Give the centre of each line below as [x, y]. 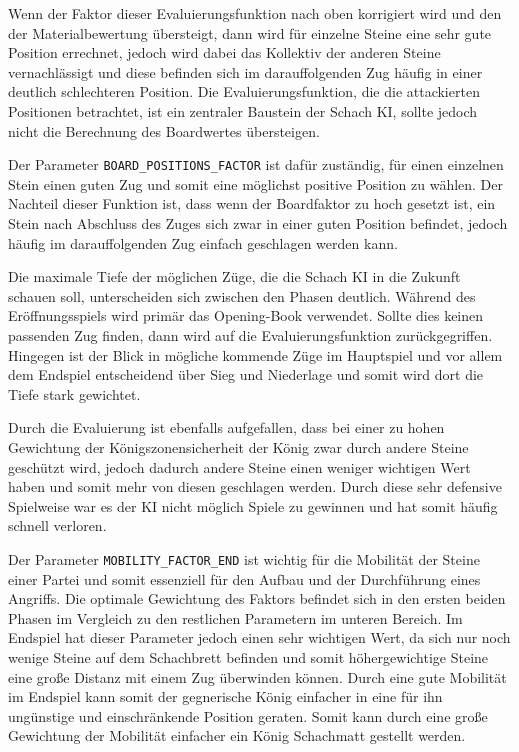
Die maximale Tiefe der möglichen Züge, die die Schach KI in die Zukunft [234, 276]
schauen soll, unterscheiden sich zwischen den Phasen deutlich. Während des [242, 295]
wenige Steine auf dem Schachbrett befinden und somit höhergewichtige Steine [248, 656]
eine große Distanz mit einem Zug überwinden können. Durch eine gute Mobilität [257, 676]
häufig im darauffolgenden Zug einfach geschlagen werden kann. [203, 242]
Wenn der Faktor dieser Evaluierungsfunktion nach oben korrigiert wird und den [255, 13]
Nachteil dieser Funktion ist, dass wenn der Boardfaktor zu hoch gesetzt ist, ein [252, 203]
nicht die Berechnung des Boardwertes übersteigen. [164, 130]
